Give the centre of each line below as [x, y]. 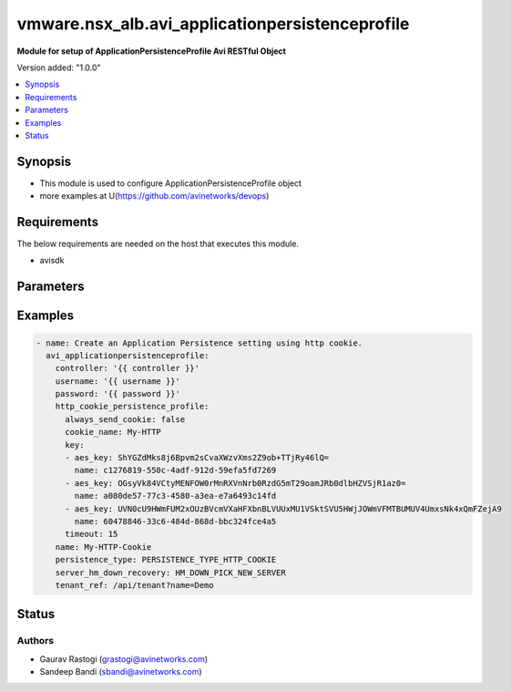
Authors [36, 641]
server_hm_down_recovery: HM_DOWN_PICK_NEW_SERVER [170, 573]
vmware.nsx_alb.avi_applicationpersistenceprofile [213, 24]
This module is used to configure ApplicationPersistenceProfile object [171, 183]
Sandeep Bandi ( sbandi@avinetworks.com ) [121, 672]
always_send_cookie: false [125, 419]
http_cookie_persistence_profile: [132, 407]
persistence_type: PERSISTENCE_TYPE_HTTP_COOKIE [166, 560]
